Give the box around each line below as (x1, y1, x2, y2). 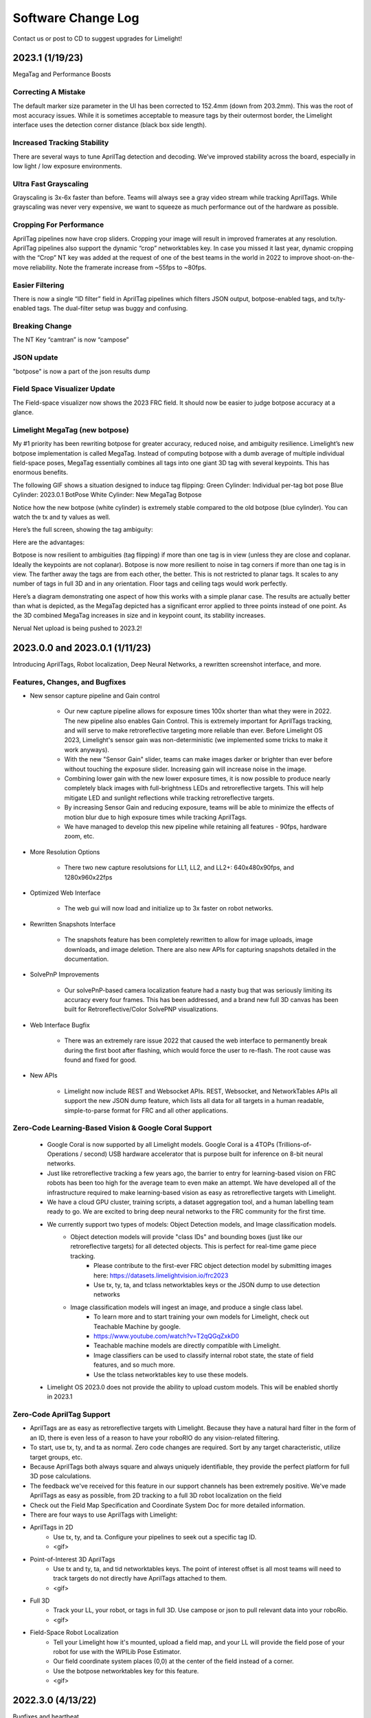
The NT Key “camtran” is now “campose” (12, 335, 129, 344)
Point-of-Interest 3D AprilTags (30, 1555, 115, 1563)
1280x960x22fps (64, 873, 113, 881)
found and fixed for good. (64, 1056, 137, 1064)
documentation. (64, 955, 109, 963)
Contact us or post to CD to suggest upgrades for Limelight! (12, 34, 182, 43)
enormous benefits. (12, 468, 69, 477)
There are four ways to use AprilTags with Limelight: (30, 1510, 178, 1519)
